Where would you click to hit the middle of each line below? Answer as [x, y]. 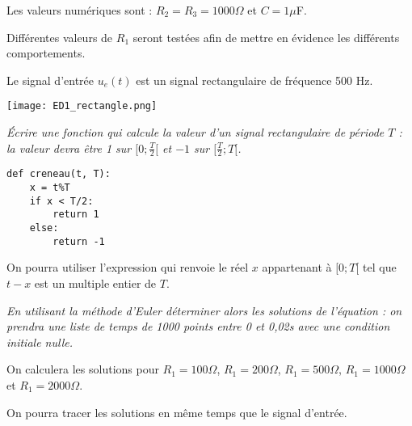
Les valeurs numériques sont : [80, 10]
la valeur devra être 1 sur [69, 148]
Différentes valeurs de [60, 37]
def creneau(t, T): [59, 174]
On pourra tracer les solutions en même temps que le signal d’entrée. [177, 412]
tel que [380, 267]
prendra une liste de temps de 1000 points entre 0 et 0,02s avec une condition [198, 326]
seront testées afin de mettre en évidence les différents [266, 37]
